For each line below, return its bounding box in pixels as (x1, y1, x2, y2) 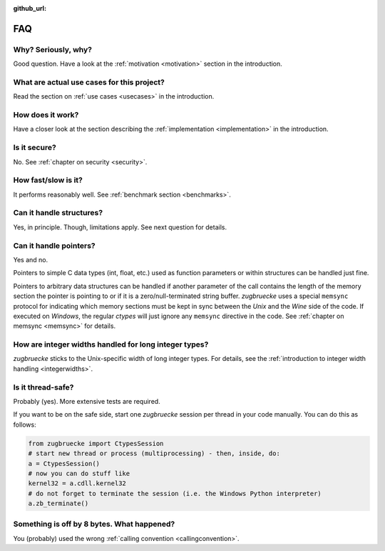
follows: (13, 420, 36, 429)
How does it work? (13, 110, 79, 120)
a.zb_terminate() (28, 500, 89, 507)
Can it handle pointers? (13, 240, 96, 250)
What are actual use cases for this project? (13, 77, 165, 87)
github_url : (13, 4, 46, 12)
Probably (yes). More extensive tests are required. (13, 397, 160, 406)
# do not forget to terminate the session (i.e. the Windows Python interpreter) (28, 490, 322, 497)
